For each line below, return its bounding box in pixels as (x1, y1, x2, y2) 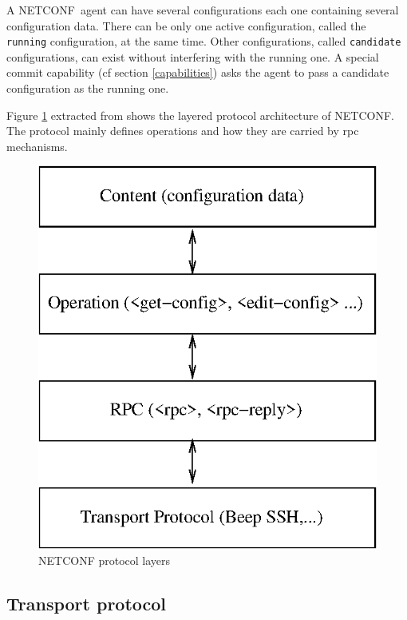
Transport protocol (6, 591, 167, 616)
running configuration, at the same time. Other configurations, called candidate (6, 33, 401, 50)
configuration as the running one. (6, 80, 169, 97)
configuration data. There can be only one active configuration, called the (6, 17, 366, 34)
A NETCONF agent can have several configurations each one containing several (6, 2, 399, 18)
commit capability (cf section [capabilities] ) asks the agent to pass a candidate (6, 64, 389, 81)
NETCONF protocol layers (38, 552, 171, 569)
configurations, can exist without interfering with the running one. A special (6, 48, 379, 65)
